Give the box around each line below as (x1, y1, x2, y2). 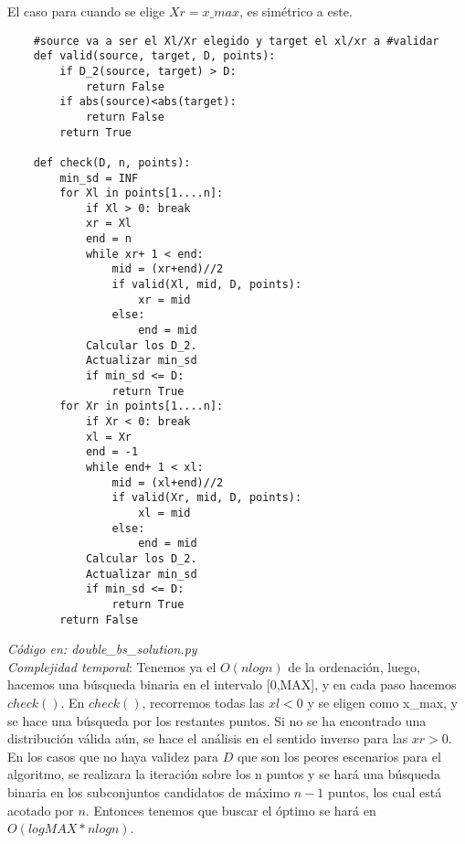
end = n (85, 232, 132, 246)
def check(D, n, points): (33, 155, 191, 169)
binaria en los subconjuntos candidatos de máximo (7, 782, 291, 801)
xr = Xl (85, 217, 132, 230)
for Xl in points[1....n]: (59, 187, 224, 200)
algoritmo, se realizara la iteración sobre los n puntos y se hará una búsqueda (7, 764, 440, 784)
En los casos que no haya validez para (7, 746, 219, 765)
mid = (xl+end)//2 (111, 475, 224, 489)
